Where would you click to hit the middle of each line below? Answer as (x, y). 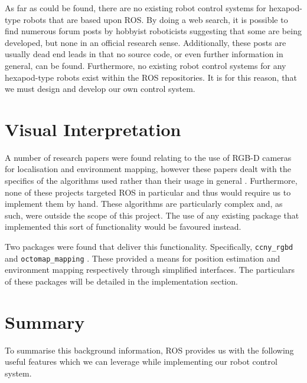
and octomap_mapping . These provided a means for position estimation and (143, 258)
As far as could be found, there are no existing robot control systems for (135, 8)
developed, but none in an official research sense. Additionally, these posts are (146, 42)
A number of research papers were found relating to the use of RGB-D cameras (148, 157)
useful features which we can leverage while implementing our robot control (141, 361)
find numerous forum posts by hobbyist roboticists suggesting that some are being (153, 31)
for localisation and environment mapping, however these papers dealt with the (148, 169)
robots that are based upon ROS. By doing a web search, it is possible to (156, 19)
